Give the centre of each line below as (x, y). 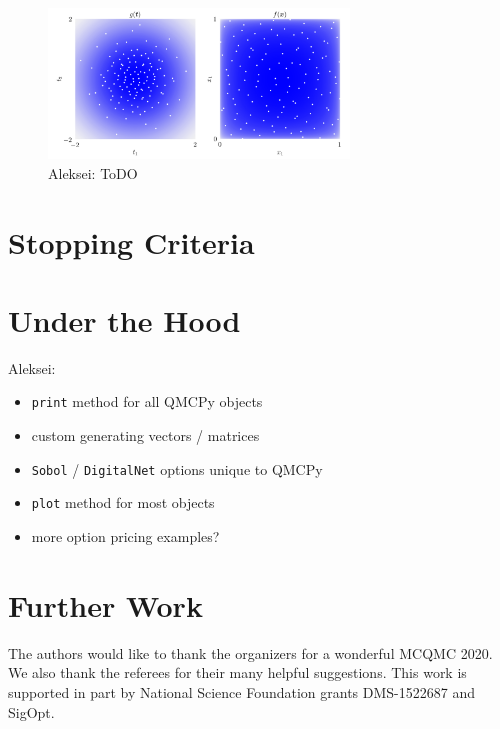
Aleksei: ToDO (93, 172)
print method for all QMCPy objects (147, 401)
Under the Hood (124, 319)
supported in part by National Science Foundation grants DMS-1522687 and (242, 691)
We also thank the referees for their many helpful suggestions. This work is (237, 672)
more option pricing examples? (125, 536)
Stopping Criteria (131, 241)
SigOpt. (31, 711)
